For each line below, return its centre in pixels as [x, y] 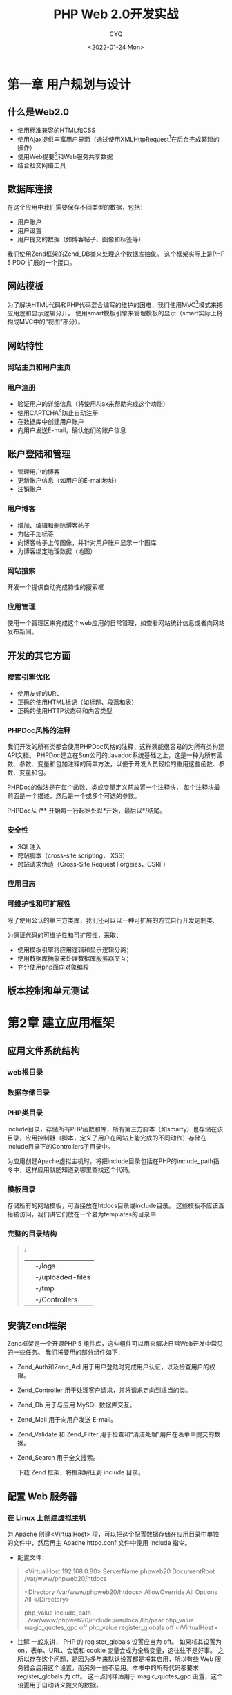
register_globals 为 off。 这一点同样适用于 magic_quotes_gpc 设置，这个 [120, 1676]
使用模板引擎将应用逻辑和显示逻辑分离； [75, 950]
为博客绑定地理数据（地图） [57, 551]
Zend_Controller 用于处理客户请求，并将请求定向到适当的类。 [104, 1390]
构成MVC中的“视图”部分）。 [46, 322]
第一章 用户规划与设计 [69, 84]
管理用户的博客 [38, 472]
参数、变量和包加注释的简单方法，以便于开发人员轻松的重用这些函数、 [119, 764]
